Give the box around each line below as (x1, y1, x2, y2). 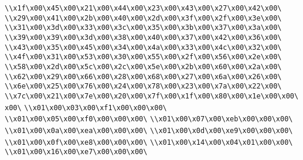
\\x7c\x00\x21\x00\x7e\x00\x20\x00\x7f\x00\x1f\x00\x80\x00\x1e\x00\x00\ (5, 91, 299, 100)
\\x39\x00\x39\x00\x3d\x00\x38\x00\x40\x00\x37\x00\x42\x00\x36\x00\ (5, 33, 282, 42)
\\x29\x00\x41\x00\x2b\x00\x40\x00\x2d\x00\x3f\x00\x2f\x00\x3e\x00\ (5, 13, 282, 22)
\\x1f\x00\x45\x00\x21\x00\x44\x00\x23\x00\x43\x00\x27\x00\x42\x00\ (5, 4, 282, 12)
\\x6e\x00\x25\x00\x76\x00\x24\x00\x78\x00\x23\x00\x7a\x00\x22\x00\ (5, 82, 282, 91)
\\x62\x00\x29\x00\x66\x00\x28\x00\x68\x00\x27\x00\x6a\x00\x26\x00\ (5, 72, 282, 81)
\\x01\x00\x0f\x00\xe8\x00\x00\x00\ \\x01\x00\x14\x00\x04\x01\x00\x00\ (5, 138, 293, 147)
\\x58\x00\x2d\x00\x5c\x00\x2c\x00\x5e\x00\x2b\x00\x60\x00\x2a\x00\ (5, 62, 282, 71)
